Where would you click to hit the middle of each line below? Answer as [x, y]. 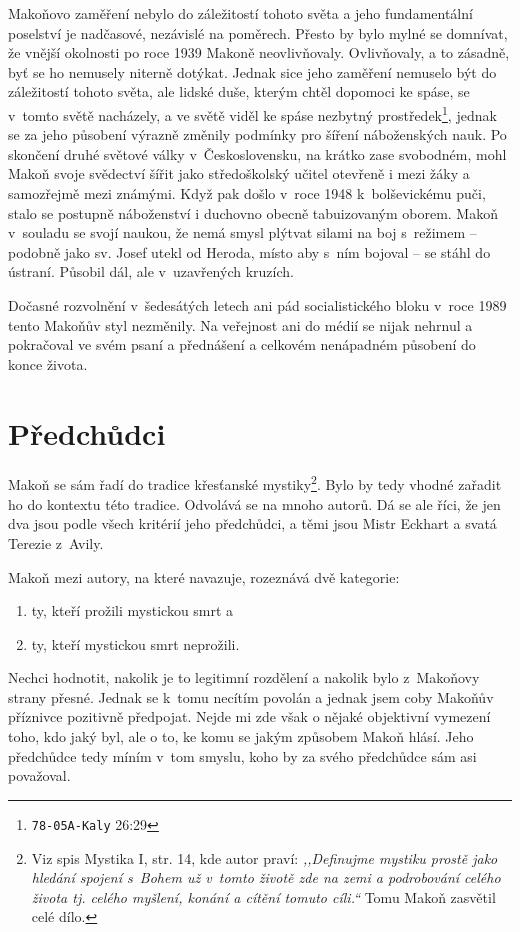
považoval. [39, 775]
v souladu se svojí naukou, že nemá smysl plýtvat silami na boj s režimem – [242, 232]
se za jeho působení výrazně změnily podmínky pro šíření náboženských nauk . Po [257, 134]
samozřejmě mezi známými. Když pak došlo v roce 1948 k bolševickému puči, [247, 193]
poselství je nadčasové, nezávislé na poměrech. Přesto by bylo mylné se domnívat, [258, 32]
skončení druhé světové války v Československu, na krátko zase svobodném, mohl [257, 153]
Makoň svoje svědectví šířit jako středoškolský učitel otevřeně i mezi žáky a [239, 173]
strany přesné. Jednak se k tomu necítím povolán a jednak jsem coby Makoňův [251, 696]
